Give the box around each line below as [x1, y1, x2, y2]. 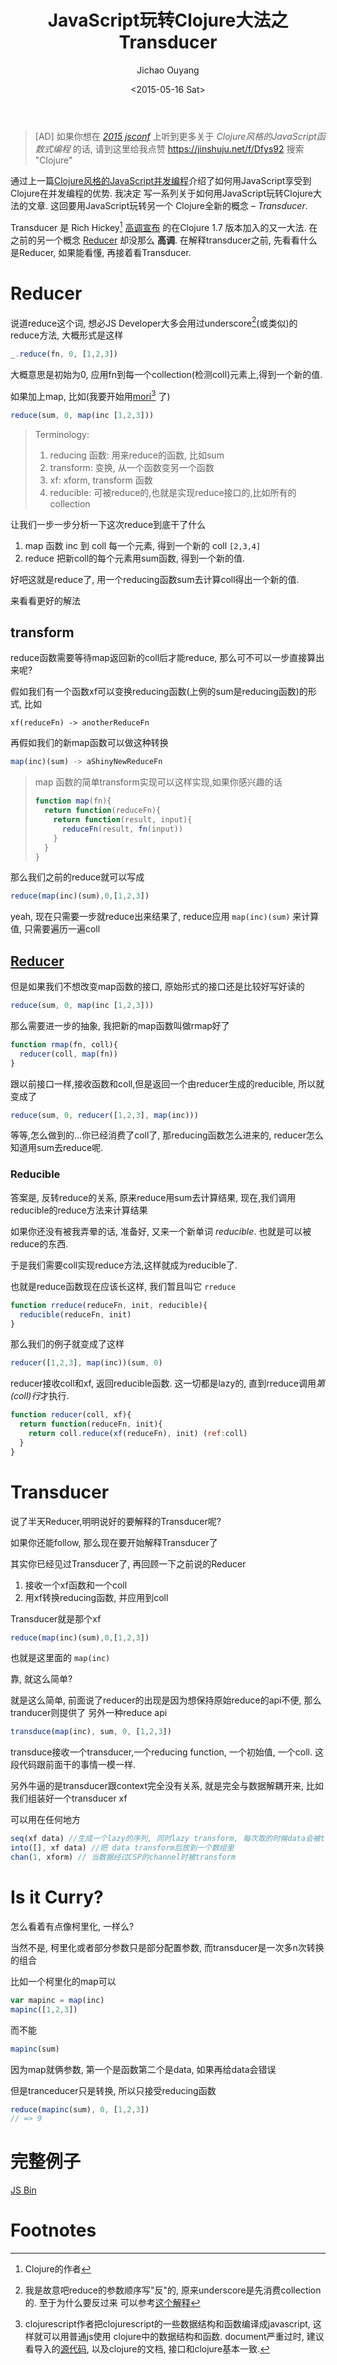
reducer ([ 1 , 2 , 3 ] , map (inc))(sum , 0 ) [10, 1358, 163, 1368]
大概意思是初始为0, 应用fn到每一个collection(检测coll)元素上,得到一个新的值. [10, 369, 323, 381]
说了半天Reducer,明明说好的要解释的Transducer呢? [10, 1515, 222, 1527]
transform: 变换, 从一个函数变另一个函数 [49, 461, 215, 473]
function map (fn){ [34, 796, 112, 806]
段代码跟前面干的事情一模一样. [10, 1759, 137, 1771]
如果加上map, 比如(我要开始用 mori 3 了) [10, 389, 171, 402]
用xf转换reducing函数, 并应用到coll [24, 1591, 169, 1603]
